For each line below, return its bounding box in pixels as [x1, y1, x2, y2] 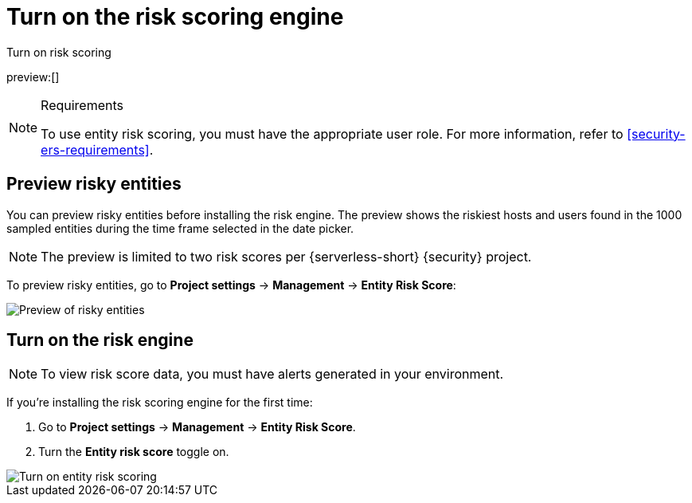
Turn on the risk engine [6, 330, 194, 351]
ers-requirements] [41, 141, 150, 158]
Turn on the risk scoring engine [6, 3, 344, 30]
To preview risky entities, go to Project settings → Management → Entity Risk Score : [6, 277, 456, 292]
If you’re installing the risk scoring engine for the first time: [6, 395, 313, 410]
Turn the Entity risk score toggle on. [38, 445, 229, 459]
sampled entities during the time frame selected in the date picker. [6, 221, 354, 235]
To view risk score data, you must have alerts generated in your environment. [41, 366, 504, 383]
